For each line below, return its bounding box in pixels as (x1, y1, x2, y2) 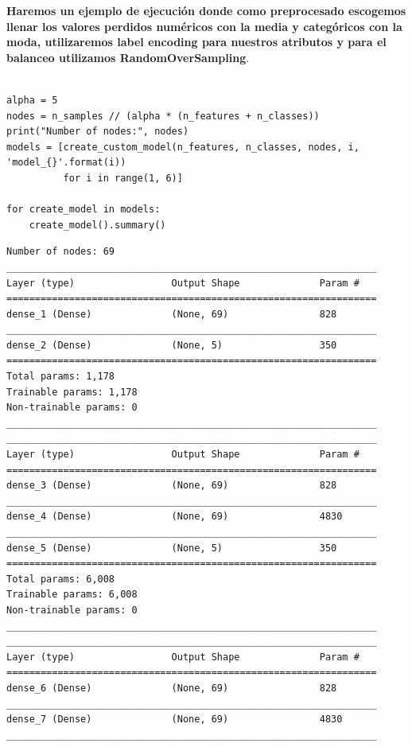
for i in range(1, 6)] (63, 172, 183, 184)
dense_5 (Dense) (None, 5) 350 (6, 542, 337, 554)
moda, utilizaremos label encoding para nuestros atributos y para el (6, 33, 387, 50)
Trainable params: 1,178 (6, 386, 138, 398)
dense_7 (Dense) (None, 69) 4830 (6, 714, 343, 726)
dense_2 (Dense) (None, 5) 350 (6, 339, 337, 351)
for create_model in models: (6, 204, 161, 216)
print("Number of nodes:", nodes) (6, 126, 189, 138)
